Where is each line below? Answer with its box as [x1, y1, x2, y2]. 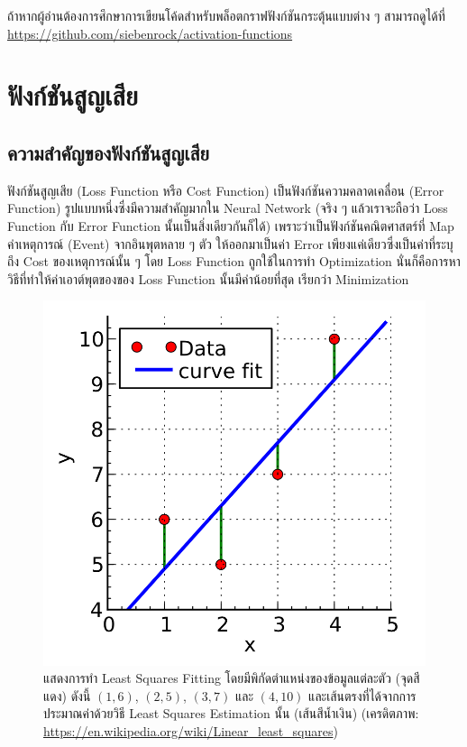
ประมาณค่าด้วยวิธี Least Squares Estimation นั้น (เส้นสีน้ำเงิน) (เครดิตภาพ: [43, 704, 419, 723]
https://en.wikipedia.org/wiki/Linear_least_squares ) [43, 722, 338, 741]
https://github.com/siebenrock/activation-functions [7, 23, 293, 42]
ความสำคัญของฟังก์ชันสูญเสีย [7, 138, 209, 166]
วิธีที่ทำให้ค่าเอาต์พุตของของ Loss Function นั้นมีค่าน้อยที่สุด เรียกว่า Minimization [7, 269, 409, 288]
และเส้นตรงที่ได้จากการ [308, 686, 417, 705]
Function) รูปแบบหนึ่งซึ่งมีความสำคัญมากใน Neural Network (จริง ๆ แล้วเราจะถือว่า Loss [7, 198, 448, 217]
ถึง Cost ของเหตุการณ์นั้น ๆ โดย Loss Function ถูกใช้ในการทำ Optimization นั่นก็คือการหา [7, 252, 461, 271]
